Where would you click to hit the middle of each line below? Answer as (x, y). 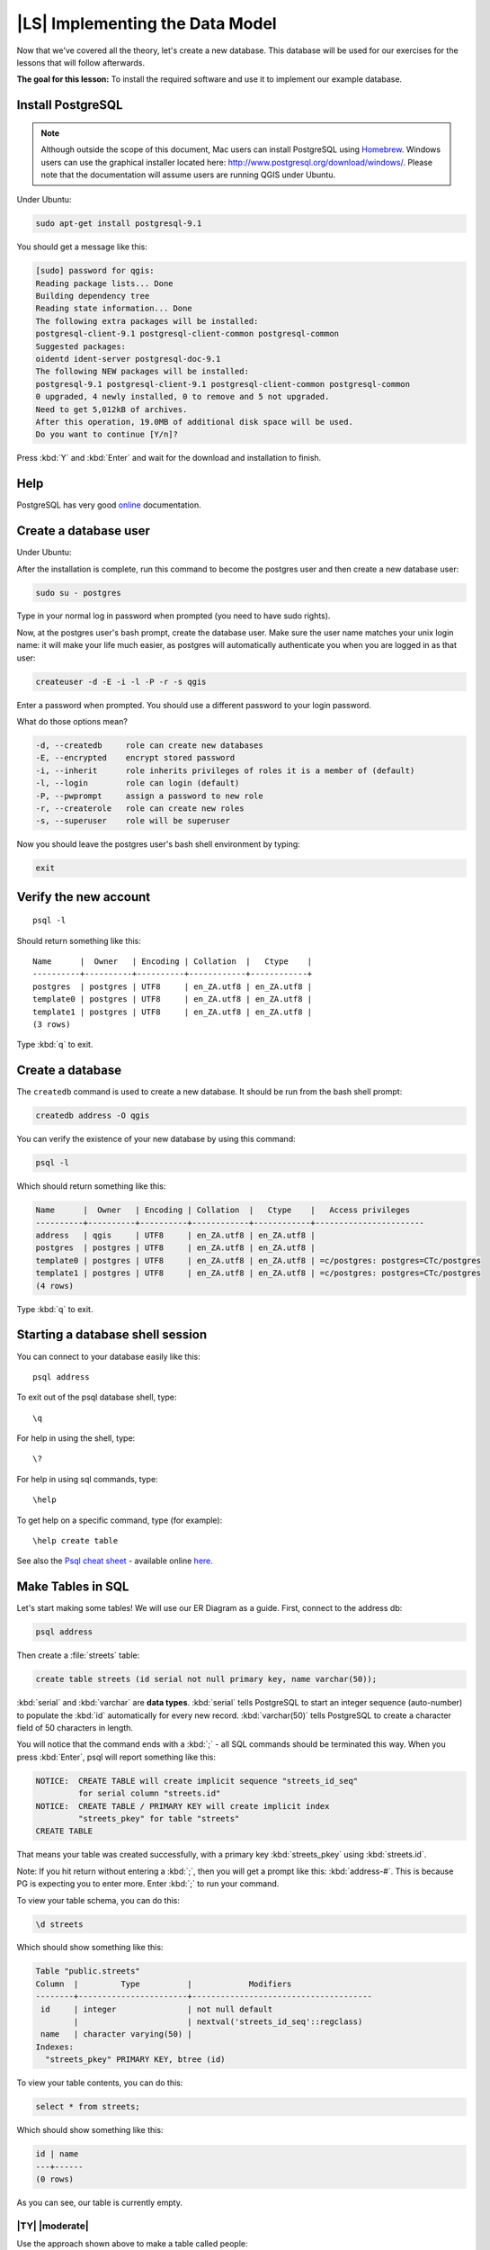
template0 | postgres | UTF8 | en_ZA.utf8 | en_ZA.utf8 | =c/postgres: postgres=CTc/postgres (258, 1260)
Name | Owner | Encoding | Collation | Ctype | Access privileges (223, 1210)
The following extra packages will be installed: (147, 321)
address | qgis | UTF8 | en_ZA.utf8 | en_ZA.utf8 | (175, 1236)
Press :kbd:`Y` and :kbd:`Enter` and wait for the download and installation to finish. (169, 458)
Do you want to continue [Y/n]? (107, 435)
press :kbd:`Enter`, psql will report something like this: (116, 1757)
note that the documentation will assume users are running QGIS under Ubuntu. (188, 175)
